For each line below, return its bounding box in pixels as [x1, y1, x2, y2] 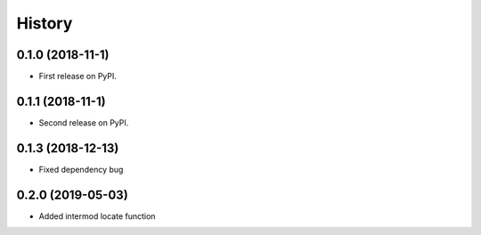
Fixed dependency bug [38, 164, 124, 174]
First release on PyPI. [38, 71, 118, 82]
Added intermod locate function [38, 210, 156, 222]
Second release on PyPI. [38, 117, 129, 128]
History [16, 13, 73, 33]
